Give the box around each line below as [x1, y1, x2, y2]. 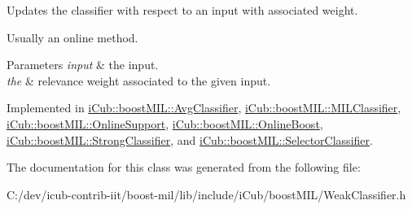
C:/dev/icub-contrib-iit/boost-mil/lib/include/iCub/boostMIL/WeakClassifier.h [7, 185, 406, 202]
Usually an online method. [7, 28, 138, 46]
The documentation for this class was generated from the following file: [7, 159, 361, 176]
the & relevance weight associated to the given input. [7, 72, 271, 89]
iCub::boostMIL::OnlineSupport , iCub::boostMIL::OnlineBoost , [7, 115, 323, 132]
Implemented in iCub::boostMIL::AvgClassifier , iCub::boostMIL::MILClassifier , [7, 99, 401, 116]
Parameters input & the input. [7, 56, 159, 73]
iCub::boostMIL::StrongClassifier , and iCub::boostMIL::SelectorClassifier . [7, 131, 373, 148]
